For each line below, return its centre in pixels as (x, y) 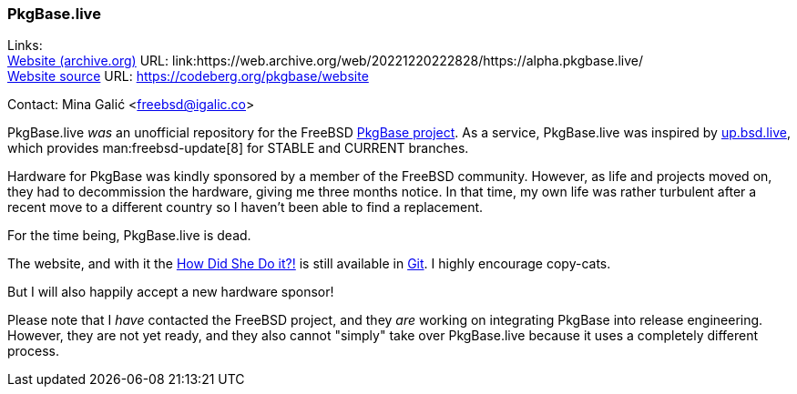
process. (33, 351)
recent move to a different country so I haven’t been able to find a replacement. (245, 207)
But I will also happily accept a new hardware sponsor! (171, 292)
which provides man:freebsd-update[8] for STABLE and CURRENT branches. (238, 148)
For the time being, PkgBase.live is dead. (129, 236)
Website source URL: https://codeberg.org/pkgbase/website (188, 76)
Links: (25, 45)
